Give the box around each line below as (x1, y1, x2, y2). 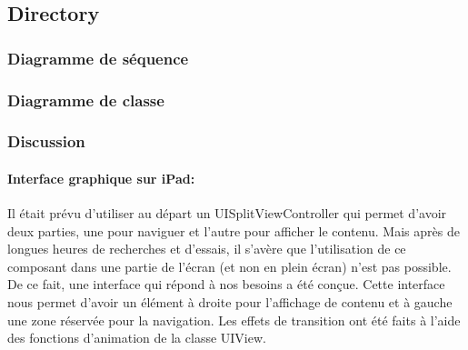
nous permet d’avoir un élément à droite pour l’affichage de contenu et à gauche (7, 293, 453, 312)
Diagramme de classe (7, 88, 164, 111)
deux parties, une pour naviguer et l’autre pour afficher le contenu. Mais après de (7, 221, 460, 240)
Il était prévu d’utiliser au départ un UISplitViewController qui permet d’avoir (7, 204, 447, 223)
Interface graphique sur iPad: (7, 168, 195, 187)
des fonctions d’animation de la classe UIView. (7, 328, 266, 347)
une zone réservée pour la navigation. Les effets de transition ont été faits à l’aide (7, 310, 461, 329)
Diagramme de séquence (7, 46, 189, 69)
